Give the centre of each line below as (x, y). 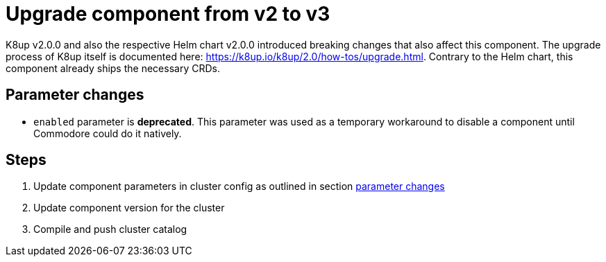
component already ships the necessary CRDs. (113, 68)
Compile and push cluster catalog (110, 229)
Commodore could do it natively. (108, 133)
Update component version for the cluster (129, 208)
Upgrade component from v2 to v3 (168, 14)
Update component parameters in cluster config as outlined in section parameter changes (239, 186)
